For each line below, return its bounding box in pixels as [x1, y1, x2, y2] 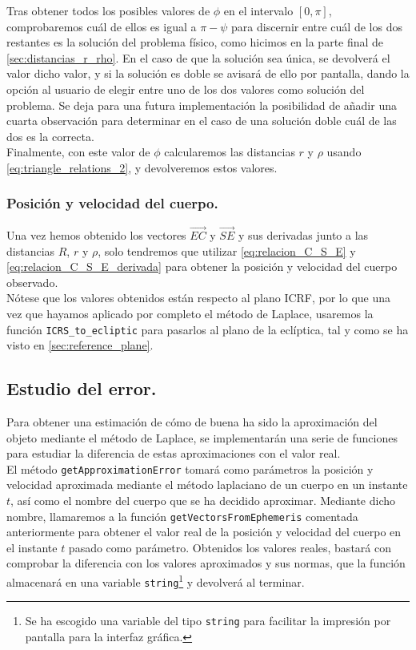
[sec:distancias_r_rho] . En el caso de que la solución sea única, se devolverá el [6, 49, 390, 66]
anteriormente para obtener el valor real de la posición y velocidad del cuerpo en [6, 523, 402, 540]
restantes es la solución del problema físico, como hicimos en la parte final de [6, 34, 384, 50]
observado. [6, 273, 58, 290]
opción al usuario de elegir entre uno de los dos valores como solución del [6, 80, 365, 97]
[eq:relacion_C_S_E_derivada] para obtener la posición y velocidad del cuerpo [6, 258, 398, 275]
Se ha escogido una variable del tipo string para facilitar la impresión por [25, 612, 391, 629]
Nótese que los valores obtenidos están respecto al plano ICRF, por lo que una [6, 289, 391, 306]
